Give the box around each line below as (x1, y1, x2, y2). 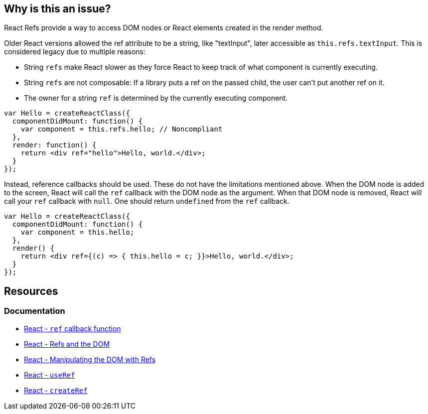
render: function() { (12, 141, 97, 149)
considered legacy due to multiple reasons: (4, 47, 145, 56)
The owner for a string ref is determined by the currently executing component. (24, 94, 288, 103)
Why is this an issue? (4, 2, 111, 15)
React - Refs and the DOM (24, 339, 110, 348)
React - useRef (24, 370, 75, 379)
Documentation (4, 306, 65, 316)
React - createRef (24, 386, 88, 395)
